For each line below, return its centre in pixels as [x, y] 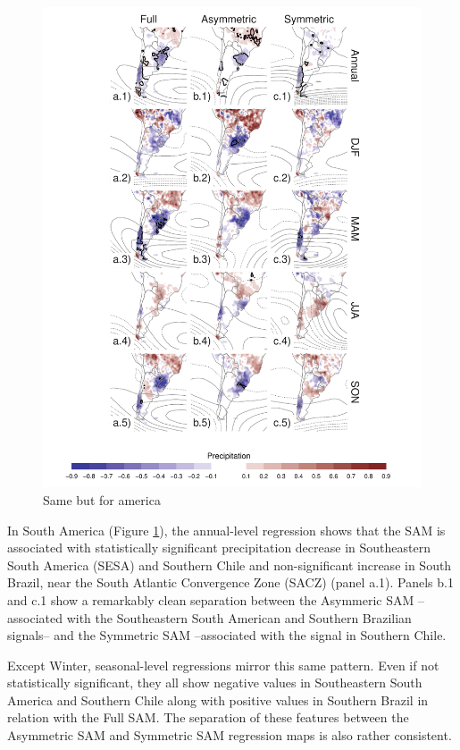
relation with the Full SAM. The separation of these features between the [208, 717]
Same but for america [102, 499]
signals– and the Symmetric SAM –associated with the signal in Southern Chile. [227, 635]
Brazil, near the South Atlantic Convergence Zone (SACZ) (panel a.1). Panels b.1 [230, 582]
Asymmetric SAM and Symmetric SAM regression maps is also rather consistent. [230, 735]
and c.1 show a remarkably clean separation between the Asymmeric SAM [211, 599]
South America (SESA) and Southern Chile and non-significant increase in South [230, 565]
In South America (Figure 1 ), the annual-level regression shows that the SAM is [226, 530]
